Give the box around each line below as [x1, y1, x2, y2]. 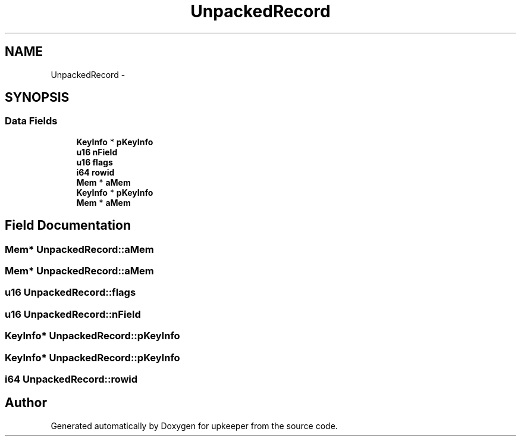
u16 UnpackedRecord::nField [5, 308, 141, 320]
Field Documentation [5, 218, 131, 233]
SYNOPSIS [5, 90, 70, 105]
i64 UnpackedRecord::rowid [5, 373, 138, 385]
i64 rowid [76, 167, 115, 177]
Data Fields [5, 115, 58, 127]
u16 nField [76, 146, 118, 157]
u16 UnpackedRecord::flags [5, 286, 136, 299]
